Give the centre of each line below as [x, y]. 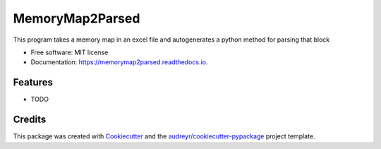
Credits [30, 120]
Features [33, 82]
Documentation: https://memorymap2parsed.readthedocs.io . [119, 62]
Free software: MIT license [69, 52]
